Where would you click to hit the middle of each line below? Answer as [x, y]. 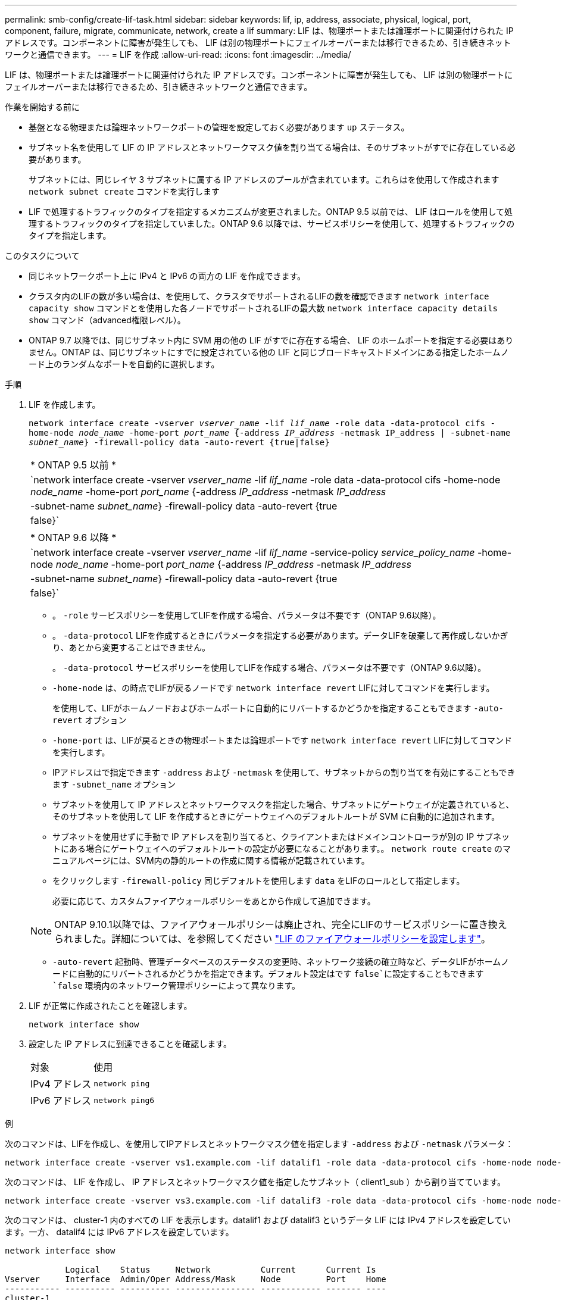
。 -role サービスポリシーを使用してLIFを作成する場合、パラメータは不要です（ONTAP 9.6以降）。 [247, 615]
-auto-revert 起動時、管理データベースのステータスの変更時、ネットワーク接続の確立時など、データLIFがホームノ [281, 962]
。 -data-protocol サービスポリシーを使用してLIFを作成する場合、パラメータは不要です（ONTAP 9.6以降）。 [269, 668]
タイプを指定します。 [70, 235]
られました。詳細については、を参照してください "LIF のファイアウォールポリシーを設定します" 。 [273, 939]
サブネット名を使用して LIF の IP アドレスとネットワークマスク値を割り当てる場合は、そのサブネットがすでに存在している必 [272, 147]
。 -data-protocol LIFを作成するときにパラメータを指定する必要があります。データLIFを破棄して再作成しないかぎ [280, 635]
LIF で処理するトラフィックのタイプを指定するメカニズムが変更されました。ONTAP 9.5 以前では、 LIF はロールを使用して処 [271, 212]
